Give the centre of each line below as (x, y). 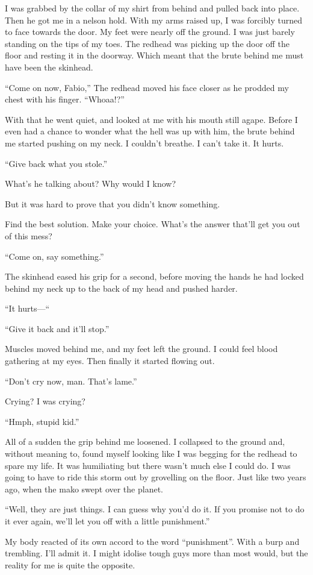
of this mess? (29, 235)
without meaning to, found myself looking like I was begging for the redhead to (151, 454)
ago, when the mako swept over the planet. (84, 489)
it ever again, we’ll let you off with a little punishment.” (107, 521)
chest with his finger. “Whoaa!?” (65, 99)
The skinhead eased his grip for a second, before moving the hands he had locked (154, 276)
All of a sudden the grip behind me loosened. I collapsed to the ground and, (145, 441)
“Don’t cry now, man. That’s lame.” (71, 381)
